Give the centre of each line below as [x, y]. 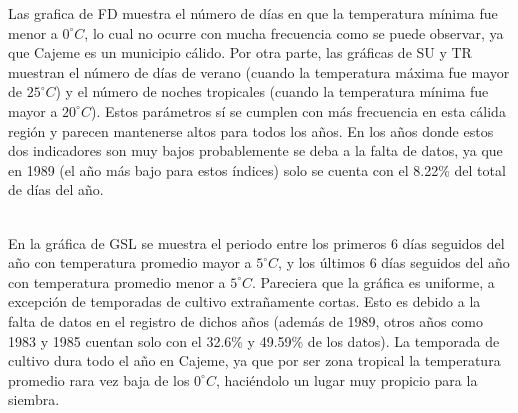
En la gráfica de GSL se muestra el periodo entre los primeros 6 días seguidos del [256, 242]
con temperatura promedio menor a [117, 281]
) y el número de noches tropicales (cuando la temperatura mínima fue [272, 91]
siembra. [34, 399]
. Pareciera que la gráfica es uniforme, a [373, 281]
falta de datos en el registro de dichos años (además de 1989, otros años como [246, 320]
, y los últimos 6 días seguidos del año [394, 262]
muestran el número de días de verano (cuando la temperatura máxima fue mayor [259, 71]
